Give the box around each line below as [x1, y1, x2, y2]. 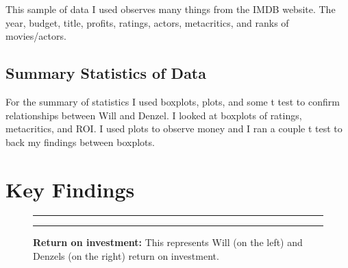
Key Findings [5, 175, 135, 203]
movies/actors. [5, 29, 66, 43]
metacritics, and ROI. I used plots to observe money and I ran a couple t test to [5, 121, 343, 136]
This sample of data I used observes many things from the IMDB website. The [5, 2, 336, 16]
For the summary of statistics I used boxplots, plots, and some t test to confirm [5, 94, 340, 108]
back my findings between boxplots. [5, 134, 155, 149]
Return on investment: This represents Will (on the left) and [33, 235, 303, 249]
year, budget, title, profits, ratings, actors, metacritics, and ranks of [5, 15, 289, 29]
